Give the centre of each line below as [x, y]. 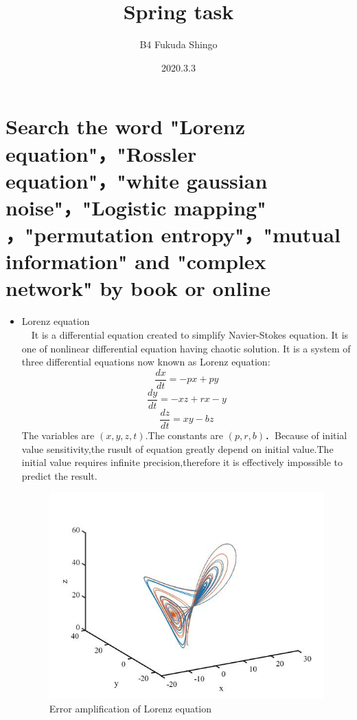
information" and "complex [136, 261]
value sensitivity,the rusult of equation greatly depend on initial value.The [177, 448]
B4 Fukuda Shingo [178, 44]
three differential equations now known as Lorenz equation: [146, 362]
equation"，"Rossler [101, 153]
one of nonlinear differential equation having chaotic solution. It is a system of [186, 348]
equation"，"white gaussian [137, 180]
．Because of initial [306, 435]
